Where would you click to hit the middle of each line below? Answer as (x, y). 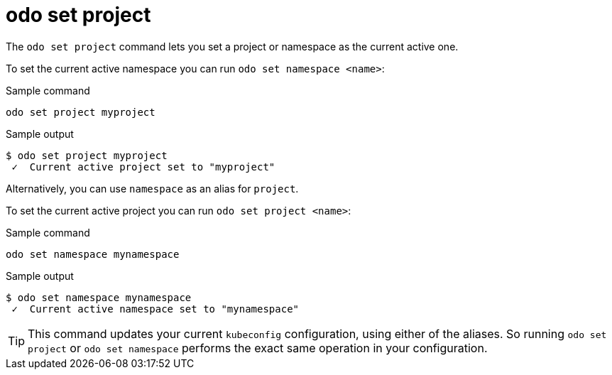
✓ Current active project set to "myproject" (143, 167)
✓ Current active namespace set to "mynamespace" (155, 309)
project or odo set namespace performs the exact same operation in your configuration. (258, 348)
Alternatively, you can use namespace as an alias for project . (152, 188)
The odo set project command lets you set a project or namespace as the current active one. (232, 46)
